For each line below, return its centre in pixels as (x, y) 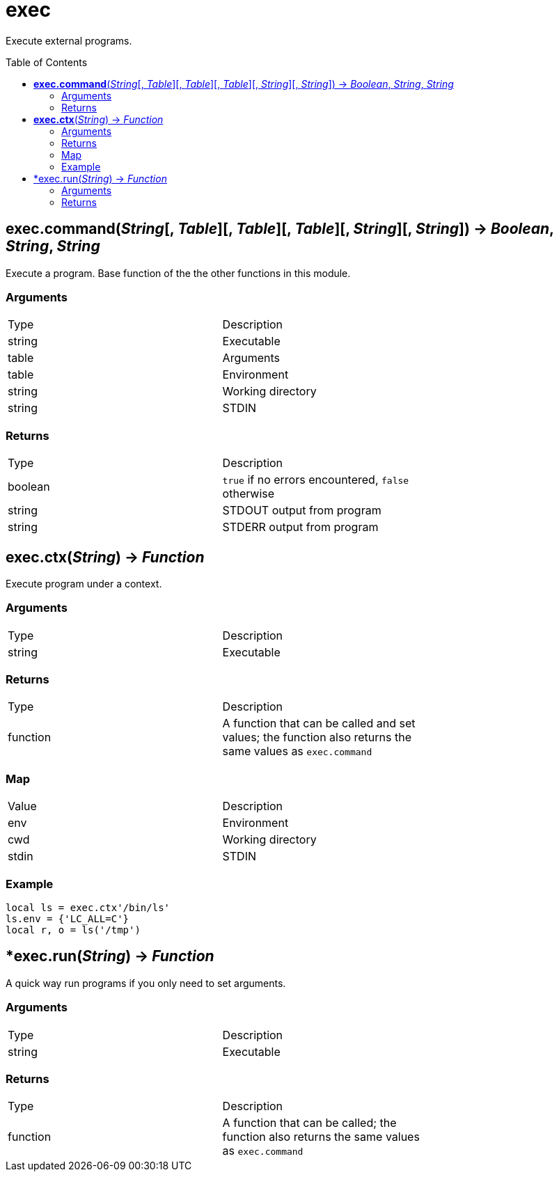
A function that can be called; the (309, 1123)
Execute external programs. (69, 40)
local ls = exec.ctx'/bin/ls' (88, 907)
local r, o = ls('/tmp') (73, 930)
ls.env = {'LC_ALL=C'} (68, 918)
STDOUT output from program (302, 511)
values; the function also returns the (317, 737)
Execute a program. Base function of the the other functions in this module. (178, 273)
